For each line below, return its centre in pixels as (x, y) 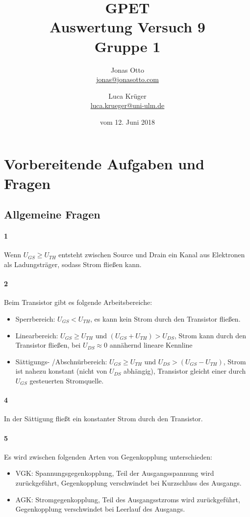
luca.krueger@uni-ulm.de (127, 105)
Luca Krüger (127, 95)
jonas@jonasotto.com (127, 79)
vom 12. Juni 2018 (127, 122)
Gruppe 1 (127, 46)
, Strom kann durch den (210, 335)
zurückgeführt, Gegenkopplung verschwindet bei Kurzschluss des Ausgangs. (128, 482)
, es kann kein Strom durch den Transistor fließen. (165, 319)
